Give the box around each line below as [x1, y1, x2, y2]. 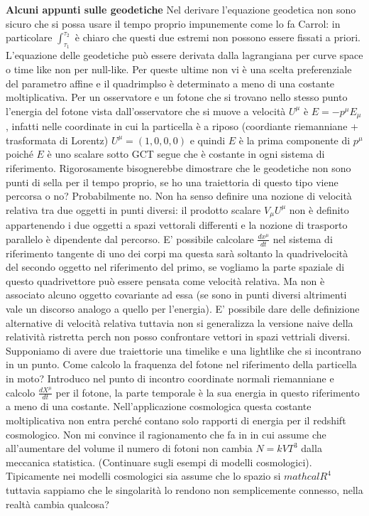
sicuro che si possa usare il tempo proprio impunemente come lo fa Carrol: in [6, 16, 341, 31]
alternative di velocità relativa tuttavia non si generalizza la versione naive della [6, 315, 353, 330]
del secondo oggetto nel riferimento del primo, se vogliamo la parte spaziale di [6, 259, 345, 274]
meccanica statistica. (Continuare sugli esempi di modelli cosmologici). [6, 454, 312, 469]
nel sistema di [272, 231, 333, 246]
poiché [6, 146, 33, 161]
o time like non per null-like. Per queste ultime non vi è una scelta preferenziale [6, 61, 352, 76]
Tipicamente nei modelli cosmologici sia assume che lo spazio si [6, 468, 281, 483]
